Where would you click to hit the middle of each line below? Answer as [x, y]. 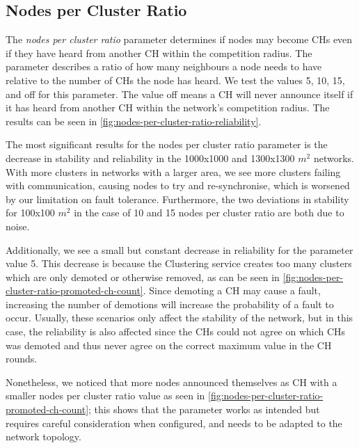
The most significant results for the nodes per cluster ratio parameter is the [167, 144]
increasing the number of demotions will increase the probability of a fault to [170, 304]
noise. [18, 226]
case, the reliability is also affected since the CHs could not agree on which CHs [176, 331]
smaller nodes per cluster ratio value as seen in [105, 395]
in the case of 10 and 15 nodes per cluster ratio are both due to [209, 213]
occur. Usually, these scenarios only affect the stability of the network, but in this [179, 318]
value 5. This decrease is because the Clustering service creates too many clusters [179, 263]
